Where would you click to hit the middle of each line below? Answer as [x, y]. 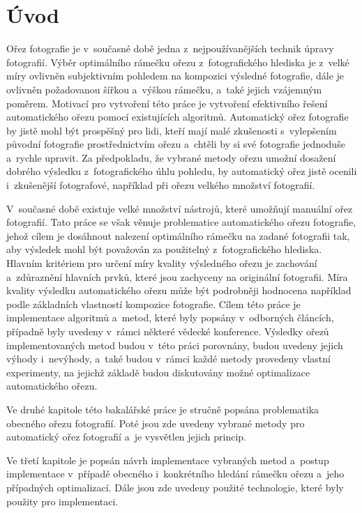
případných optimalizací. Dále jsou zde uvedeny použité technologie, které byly [175, 487]
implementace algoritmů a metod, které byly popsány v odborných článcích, [170, 317]
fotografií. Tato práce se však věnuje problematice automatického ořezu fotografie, [181, 222]
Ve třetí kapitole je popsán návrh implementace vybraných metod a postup [168, 460]
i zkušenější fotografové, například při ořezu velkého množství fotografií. [161, 185]
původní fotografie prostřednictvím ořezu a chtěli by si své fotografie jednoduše [176, 144]
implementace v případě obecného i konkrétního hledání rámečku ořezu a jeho [175, 474]
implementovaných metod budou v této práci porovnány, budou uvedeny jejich [175, 345]
